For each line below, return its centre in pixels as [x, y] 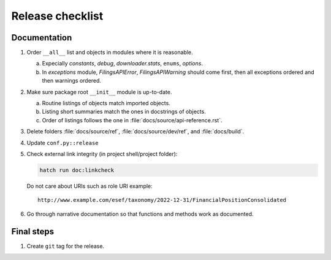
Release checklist [57, 16]
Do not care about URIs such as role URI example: [89, 186]
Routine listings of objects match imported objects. [106, 103]
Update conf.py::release [63, 143]
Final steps [33, 232]
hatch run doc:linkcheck [77, 170]
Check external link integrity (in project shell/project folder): [102, 154]
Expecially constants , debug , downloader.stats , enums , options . [123, 64]
